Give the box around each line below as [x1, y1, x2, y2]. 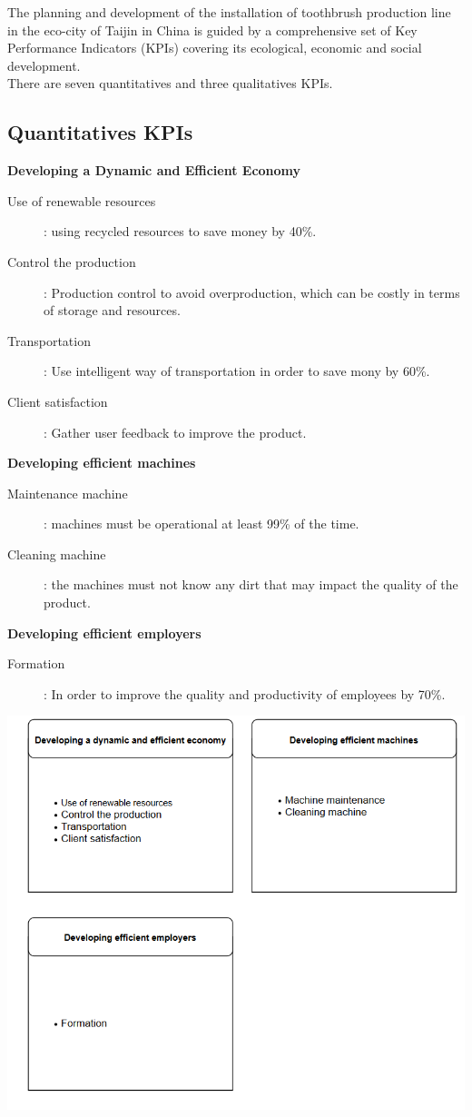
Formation [7, 654, 65, 673]
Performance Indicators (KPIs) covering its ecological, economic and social [7, 38, 422, 57]
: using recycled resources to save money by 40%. [44, 222, 317, 241]
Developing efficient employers [7, 623, 202, 642]
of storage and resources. [44, 301, 181, 320]
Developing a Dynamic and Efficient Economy [7, 161, 301, 180]
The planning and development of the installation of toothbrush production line [7, 3, 451, 21]
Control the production [7, 252, 136, 271]
